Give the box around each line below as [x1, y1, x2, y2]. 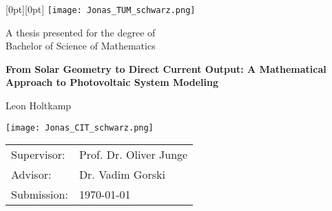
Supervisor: [11, 146, 65, 163]
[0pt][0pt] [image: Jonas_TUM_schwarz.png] [6, 2, 196, 16]
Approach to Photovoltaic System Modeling [6, 75, 218, 89]
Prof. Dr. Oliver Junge [79, 146, 188, 163]
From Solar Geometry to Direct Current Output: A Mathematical [6, 61, 326, 76]
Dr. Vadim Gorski [79, 166, 165, 183]
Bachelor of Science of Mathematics [6, 38, 156, 53]
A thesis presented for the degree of [6, 25, 156, 39]
